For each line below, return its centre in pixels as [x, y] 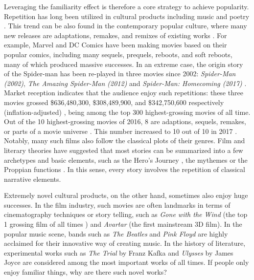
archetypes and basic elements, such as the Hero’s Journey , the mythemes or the [126, 160]
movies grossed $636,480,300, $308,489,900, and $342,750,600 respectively [114, 102]
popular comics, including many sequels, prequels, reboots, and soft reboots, [118, 54]
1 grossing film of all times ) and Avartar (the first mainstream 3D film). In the [123, 224]
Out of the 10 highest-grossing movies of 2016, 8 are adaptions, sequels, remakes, [125, 121]
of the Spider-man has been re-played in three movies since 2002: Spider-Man [120, 74]
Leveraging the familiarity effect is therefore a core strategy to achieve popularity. [127, 6]
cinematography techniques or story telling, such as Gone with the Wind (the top [126, 214]
